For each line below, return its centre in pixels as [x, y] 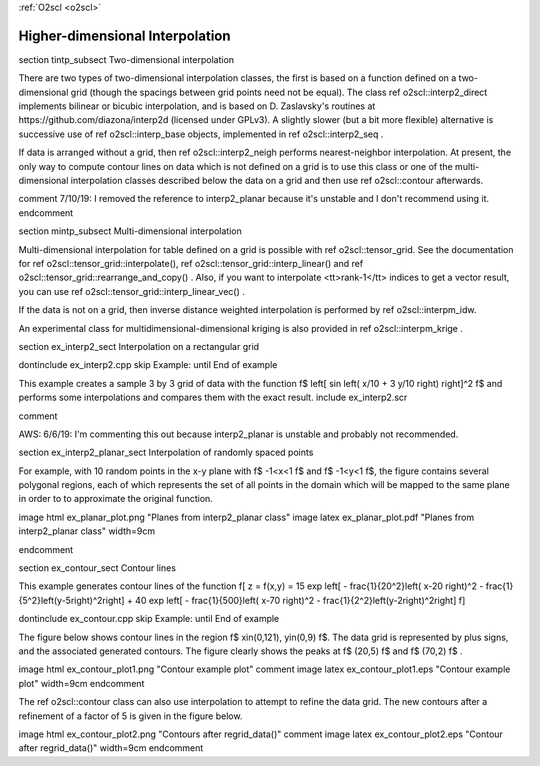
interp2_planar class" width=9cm [87, 531]
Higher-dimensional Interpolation [124, 35]
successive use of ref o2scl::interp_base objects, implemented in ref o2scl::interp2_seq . [201, 134]
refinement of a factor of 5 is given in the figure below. [130, 716]
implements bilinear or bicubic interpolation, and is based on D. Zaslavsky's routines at [197, 106]
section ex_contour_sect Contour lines [97, 568]
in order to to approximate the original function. [116, 499]
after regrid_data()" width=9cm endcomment [111, 748]
